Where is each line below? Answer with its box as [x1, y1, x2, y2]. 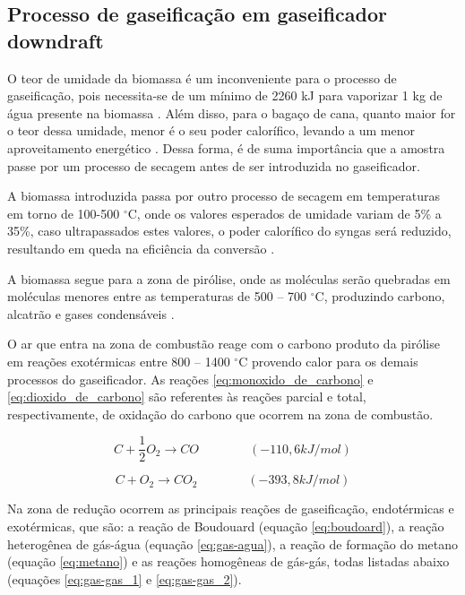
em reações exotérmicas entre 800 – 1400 [7, 351, 230, 370]
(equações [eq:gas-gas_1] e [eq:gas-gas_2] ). [7, 569, 242, 588]
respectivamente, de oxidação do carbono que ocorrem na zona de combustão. [7, 404, 434, 423]
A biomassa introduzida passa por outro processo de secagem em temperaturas [7, 186, 441, 205]
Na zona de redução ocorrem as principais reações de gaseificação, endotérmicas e [7, 499, 454, 518]
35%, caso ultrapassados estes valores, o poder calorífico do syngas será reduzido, [7, 221, 452, 240]
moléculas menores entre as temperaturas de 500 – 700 [7, 287, 307, 306]
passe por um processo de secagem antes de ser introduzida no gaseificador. [7, 156, 420, 175]
